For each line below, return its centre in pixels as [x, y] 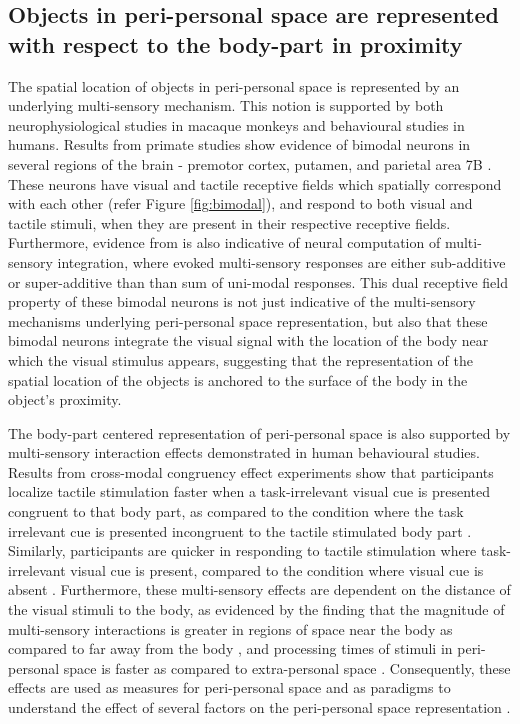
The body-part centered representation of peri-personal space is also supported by [259, 432]
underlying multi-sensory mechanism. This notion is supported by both [226, 105]
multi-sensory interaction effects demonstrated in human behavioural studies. [244, 452]
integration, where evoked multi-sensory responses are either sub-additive [281, 261]
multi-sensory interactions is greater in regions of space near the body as [230, 628]
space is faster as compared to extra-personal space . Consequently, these [287, 667]
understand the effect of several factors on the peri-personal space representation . [259, 707]
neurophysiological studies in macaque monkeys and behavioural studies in [236, 124]
